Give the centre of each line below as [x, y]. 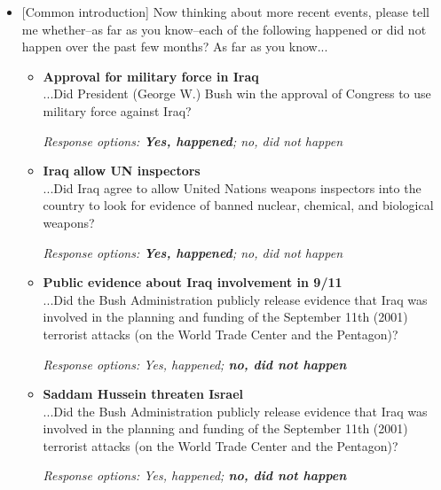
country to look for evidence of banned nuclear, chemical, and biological [238, 205]
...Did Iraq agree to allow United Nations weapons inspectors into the [232, 187]
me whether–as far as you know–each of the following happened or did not [224, 29]
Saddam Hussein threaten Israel [143, 394]
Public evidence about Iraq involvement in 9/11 [193, 282]
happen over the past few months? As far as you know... [175, 47]
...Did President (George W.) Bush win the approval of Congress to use [237, 93]
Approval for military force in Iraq [151, 76]
